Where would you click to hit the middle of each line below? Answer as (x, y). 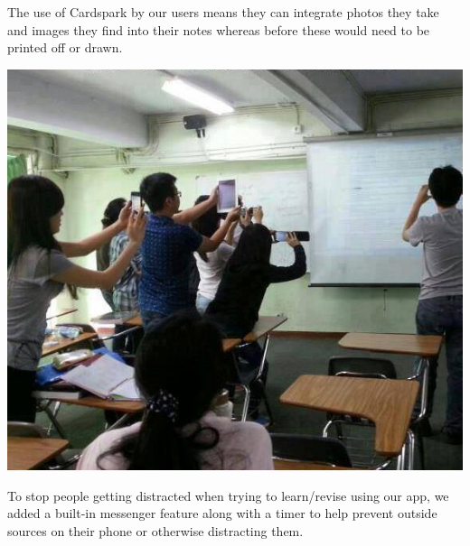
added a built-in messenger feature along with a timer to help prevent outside (222, 513)
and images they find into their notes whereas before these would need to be (219, 29)
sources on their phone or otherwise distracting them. (155, 530)
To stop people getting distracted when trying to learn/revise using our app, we (228, 495)
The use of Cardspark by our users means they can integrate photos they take (223, 12)
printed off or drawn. (65, 47)
